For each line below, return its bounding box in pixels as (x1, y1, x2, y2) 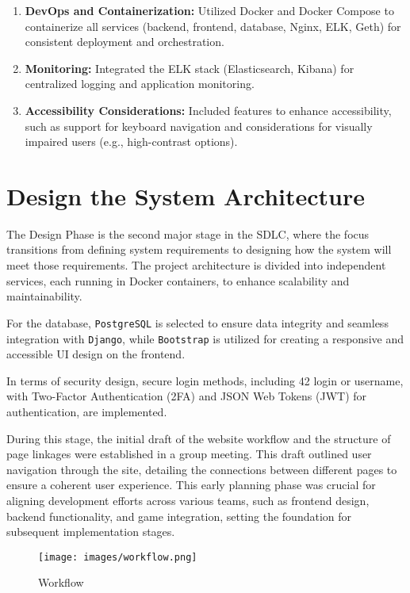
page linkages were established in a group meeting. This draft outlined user (6, 446, 372, 462)
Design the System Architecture (6, 179, 365, 212)
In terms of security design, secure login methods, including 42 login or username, (6, 372, 404, 388)
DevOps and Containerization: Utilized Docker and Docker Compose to (25, 2, 394, 18)
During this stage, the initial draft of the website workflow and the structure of (6, 430, 391, 446)
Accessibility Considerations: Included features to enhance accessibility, (25, 101, 392, 118)
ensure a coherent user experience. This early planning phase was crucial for (6, 476, 376, 493)
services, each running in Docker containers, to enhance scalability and (6, 272, 350, 289)
